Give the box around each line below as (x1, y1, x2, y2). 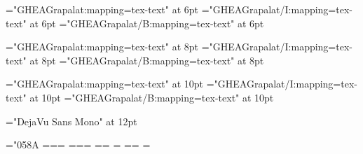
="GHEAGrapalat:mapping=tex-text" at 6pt (6, 2, 199, 16)
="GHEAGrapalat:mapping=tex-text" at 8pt (6, 39, 199, 54)
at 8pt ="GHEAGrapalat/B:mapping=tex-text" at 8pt (29, 52, 264, 67)
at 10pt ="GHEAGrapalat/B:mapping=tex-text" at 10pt (29, 90, 274, 104)
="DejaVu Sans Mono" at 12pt (6, 113, 137, 128)
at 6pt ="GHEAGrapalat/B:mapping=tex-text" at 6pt (29, 15, 264, 30)
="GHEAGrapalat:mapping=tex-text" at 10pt (6, 76, 204, 91)
